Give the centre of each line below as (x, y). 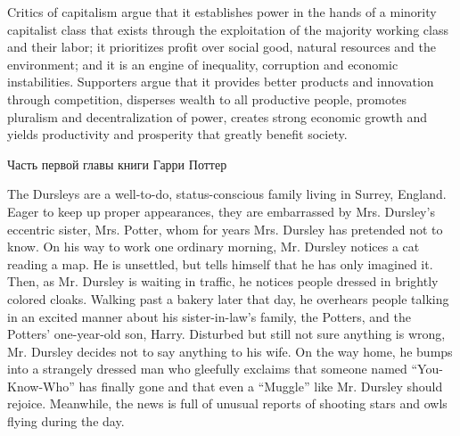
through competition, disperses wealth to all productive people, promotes (207, 99)
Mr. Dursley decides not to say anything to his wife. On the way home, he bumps (230, 351)
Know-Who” (41, 386)
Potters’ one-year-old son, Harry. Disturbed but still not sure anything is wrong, (226, 334)
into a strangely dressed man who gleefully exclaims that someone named (207, 369)
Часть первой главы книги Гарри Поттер (117, 164)
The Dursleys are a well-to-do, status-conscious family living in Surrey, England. (227, 194)
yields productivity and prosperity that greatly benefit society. (177, 134)
